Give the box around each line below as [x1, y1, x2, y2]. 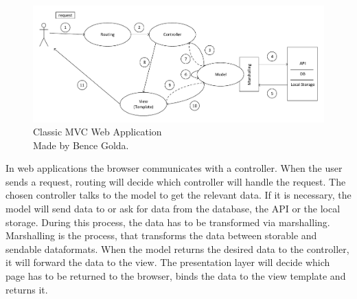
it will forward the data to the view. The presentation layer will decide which [5, 255, 330, 269]
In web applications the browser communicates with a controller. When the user [5, 161, 343, 175]
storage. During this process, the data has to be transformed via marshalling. [5, 214, 330, 229]
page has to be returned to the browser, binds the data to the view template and [5, 269, 346, 283]
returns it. [5, 282, 48, 296]
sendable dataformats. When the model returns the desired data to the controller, [5, 241, 349, 256]
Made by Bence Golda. [33, 137, 129, 152]
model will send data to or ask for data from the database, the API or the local [5, 201, 341, 216]
